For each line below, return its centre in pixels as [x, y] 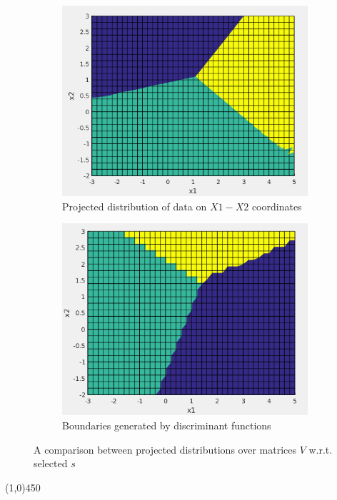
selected [51, 463]
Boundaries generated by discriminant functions [167, 425]
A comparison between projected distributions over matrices [165, 449]
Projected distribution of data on [135, 206]
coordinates [277, 206]
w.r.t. [321, 449]
